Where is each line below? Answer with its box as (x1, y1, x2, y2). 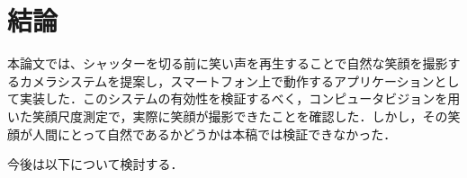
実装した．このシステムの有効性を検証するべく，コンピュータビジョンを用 (19, 89, 461, 108)
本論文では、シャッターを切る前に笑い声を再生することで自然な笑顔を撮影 (7, 54, 448, 73)
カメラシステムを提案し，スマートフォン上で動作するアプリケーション (19, 71, 435, 90)
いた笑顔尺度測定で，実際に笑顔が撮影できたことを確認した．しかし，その (7, 106, 448, 125)
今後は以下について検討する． (7, 155, 184, 174)
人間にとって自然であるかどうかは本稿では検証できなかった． (31, 124, 397, 143)
